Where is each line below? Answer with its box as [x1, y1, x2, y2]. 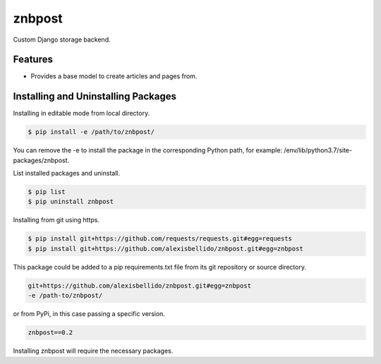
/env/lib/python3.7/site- [283, 146, 353, 154]
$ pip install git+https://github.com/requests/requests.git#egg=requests [28, 235, 293, 243]
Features [13, 54, 53, 66]
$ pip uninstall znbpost [28, 198, 114, 206]
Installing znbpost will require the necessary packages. [13, 346, 174, 356]
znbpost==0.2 [28, 329, 73, 336]
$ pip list [28, 188, 66, 196]
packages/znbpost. [13, 156, 70, 164]
